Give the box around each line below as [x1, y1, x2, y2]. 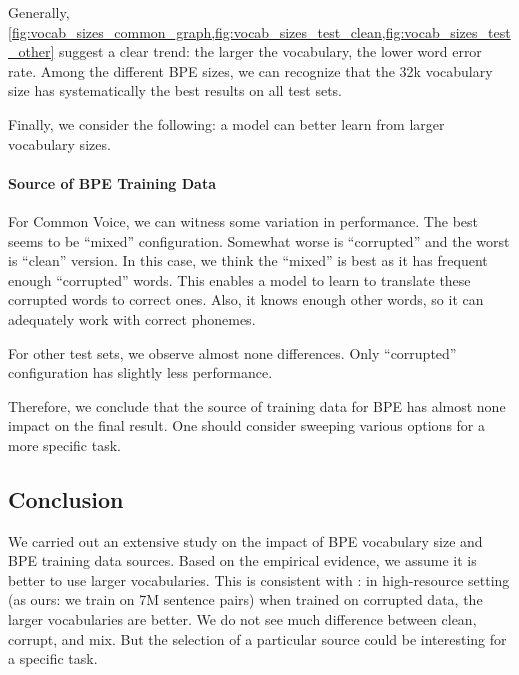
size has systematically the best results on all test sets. [8, 80, 343, 101]
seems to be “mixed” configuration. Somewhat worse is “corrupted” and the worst [8, 230, 510, 251]
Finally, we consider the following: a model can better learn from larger [8, 113, 445, 134]
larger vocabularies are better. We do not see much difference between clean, [8, 609, 477, 630]
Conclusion [8, 483, 124, 514]
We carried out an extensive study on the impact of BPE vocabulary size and [8, 530, 483, 551]
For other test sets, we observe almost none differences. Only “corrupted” [8, 342, 457, 363]
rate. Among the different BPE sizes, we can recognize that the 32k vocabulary [8, 60, 493, 81]
